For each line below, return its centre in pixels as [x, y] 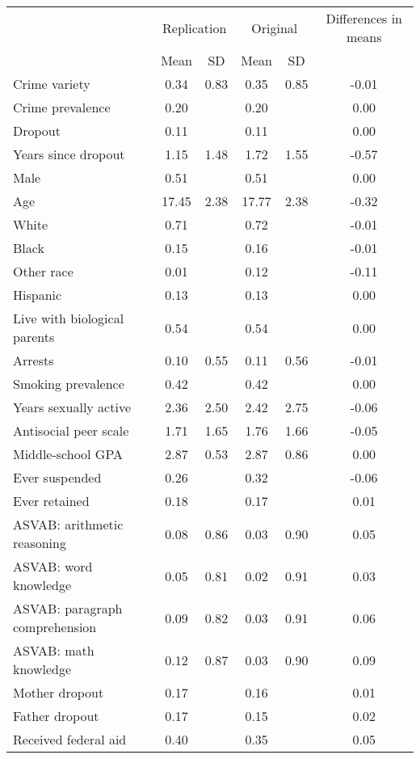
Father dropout [56, 716]
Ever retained [51, 501]
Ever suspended [57, 477]
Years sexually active [72, 407]
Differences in [364, 18]
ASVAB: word [53, 566]
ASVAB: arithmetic [68, 524]
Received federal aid [70, 739]
